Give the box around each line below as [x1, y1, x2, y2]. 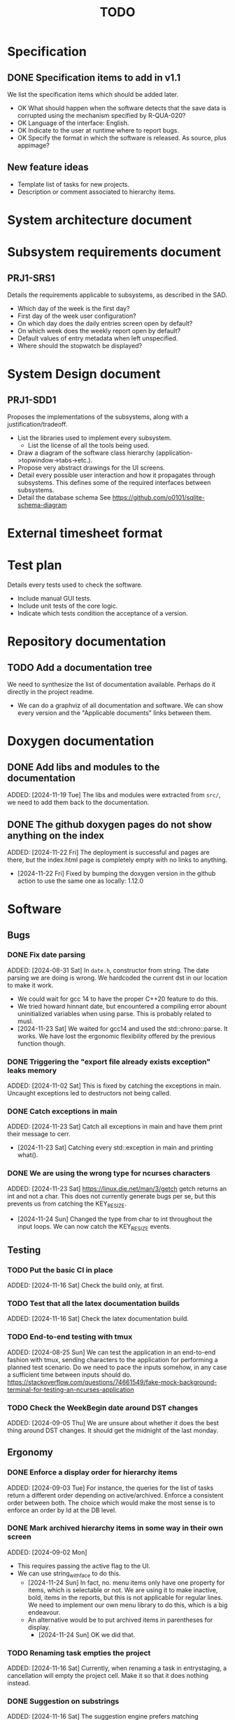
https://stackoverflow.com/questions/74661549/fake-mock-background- [7, 1378, 218, 1386]
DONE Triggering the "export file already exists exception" [7, 1057, 211, 1067]
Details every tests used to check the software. [7, 580, 143, 589]
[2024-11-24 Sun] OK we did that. [38, 1630, 136, 1639]
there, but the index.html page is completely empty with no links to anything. [7, 855, 228, 864]
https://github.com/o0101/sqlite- [112, 493, 205, 502]
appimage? [17, 141, 50, 149]
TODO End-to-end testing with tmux [7, 1332, 133, 1342]
